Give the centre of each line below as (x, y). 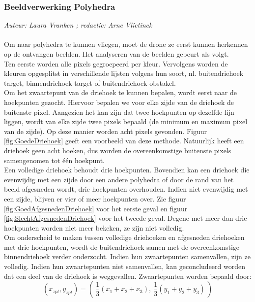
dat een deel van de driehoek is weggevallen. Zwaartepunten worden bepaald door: (128, 276)
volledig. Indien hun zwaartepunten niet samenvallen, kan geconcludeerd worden (125, 266)
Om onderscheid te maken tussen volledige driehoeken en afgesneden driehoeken (124, 237)
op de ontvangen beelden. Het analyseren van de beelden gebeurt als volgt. (116, 54)
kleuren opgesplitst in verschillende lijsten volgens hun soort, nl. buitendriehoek (124, 73)
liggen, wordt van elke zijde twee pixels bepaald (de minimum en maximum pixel (126, 121)
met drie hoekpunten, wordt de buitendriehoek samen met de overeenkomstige (122, 247)
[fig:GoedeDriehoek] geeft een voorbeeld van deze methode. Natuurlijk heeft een (124, 141)
